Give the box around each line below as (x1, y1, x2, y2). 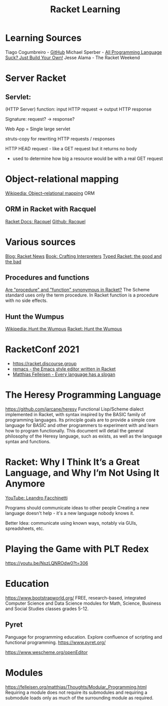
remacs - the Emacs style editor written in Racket (12, 366, 116, 372)
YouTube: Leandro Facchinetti (5, 495, 68, 501)
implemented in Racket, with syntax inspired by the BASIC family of (5, 412, 146, 418)
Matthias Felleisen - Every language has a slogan (12, 371, 116, 377)
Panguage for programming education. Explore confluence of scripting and (5, 634, 162, 640)
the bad (5, 258, 22, 264)
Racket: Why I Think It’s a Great (5, 456, 140, 468)
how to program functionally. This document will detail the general (5, 428, 144, 434)
